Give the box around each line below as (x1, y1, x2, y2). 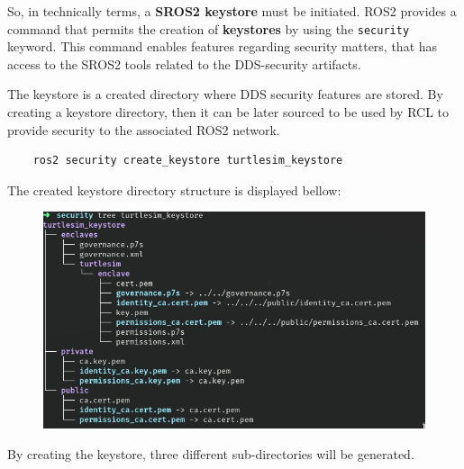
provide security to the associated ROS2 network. (7, 120, 280, 139)
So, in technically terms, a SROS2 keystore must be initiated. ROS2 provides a (7, 2, 457, 20)
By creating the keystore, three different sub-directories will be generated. (7, 444, 414, 463)
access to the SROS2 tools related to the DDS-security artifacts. (7, 54, 361, 73)
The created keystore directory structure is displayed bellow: (7, 180, 341, 199)
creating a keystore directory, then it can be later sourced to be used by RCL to (7, 103, 450, 122)
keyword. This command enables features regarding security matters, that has (7, 37, 438, 56)
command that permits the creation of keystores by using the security (7, 19, 410, 38)
